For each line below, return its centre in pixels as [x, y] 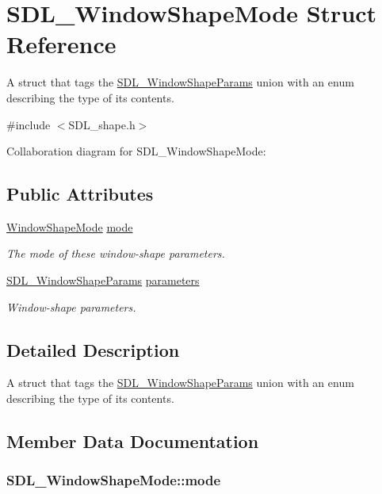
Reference [61, 44]
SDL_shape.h [102, 124]
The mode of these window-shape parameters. [116, 253]
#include [29, 124]
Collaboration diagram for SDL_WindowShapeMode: [136, 151]
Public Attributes [80, 194]
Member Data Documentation [133, 441]
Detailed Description [93, 349]
